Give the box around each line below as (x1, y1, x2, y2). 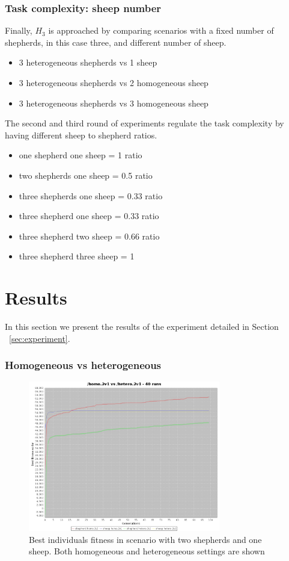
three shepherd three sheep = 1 (19, 250, 135, 262)
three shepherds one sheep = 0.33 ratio (19, 189, 163, 202)
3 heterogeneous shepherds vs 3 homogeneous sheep (19, 96, 208, 109)
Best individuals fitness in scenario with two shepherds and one (29, 533, 262, 545)
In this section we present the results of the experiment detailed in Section (5, 320, 279, 333)
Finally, (5, 24, 32, 37)
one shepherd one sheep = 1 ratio (19, 149, 142, 161)
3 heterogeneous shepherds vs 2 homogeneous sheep (19, 76, 208, 88)
